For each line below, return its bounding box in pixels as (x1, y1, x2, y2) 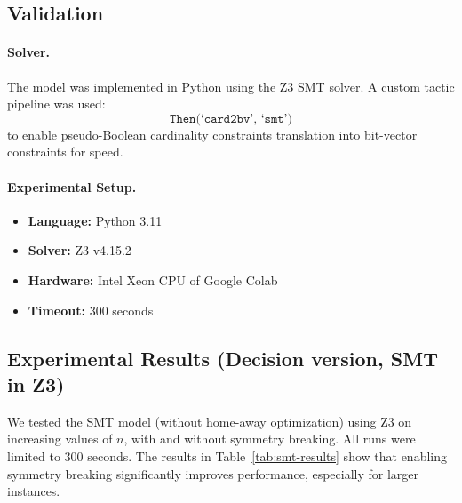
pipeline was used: (7, 94, 106, 113)
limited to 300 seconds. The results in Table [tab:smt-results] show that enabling (7, 446, 447, 465)
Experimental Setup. (7, 177, 137, 196)
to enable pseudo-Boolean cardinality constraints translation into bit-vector (7, 124, 418, 143)
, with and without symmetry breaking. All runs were (123, 429, 416, 448)
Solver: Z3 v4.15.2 (28, 241, 131, 259)
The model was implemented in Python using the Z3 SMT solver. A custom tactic (7, 76, 455, 95)
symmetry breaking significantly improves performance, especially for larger (7, 464, 419, 483)
